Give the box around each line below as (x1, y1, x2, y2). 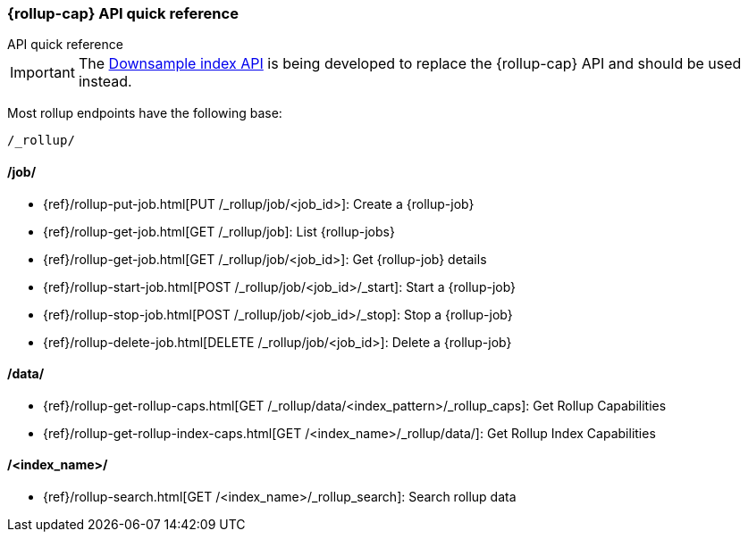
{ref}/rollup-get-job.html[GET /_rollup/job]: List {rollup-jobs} (43, 223, 395, 239)
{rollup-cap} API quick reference (7, 4, 239, 22)
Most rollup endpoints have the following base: (7, 105, 282, 121)
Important (10, 63, 75, 82)
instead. (78, 72, 132, 91)
